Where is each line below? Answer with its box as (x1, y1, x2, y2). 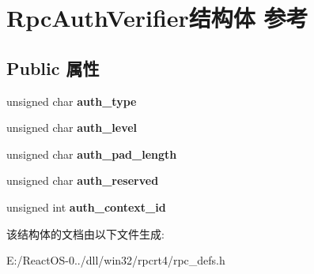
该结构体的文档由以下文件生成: (6, 225, 165, 242)
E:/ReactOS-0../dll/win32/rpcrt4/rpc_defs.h (6, 252, 225, 268)
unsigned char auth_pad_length (6, 145, 177, 162)
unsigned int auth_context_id (6, 198, 166, 215)
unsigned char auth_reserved (6, 172, 159, 189)
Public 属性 (6, 55, 100, 80)
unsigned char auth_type (6, 92, 137, 109)
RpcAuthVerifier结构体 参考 (6, 2, 308, 34)
